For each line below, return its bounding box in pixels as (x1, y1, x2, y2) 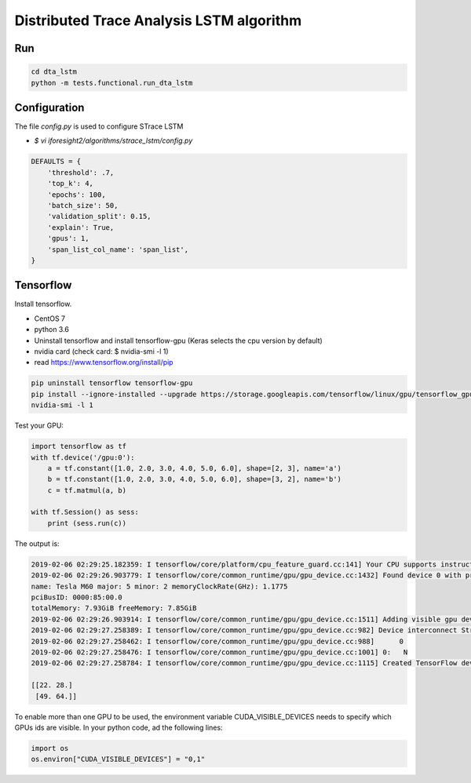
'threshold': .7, (47, 168, 115, 177)
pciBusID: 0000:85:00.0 (31, 593, 123, 602)
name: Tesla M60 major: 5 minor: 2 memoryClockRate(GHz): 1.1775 (31, 581, 288, 591)
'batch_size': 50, (47, 201, 119, 209)
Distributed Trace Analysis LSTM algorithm (14, 12, 302, 29)
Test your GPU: (14, 421, 64, 431)
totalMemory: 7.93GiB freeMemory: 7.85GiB (31, 604, 197, 613)
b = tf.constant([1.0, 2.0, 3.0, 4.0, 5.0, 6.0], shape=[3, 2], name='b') (47, 475, 341, 484)
